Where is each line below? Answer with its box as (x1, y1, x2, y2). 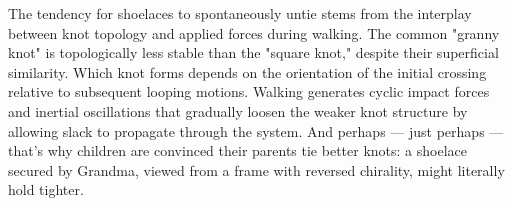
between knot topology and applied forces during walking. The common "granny (8, 22, 500, 43)
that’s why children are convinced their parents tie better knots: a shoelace (8, 140, 467, 161)
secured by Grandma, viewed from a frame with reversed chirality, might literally (8, 159, 505, 180)
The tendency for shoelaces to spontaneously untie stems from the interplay (8, 3, 472, 23)
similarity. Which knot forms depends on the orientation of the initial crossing (8, 61, 487, 82)
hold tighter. (8, 179, 84, 200)
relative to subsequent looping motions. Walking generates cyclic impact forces (8, 81, 490, 102)
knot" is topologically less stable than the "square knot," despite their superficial (8, 42, 499, 63)
